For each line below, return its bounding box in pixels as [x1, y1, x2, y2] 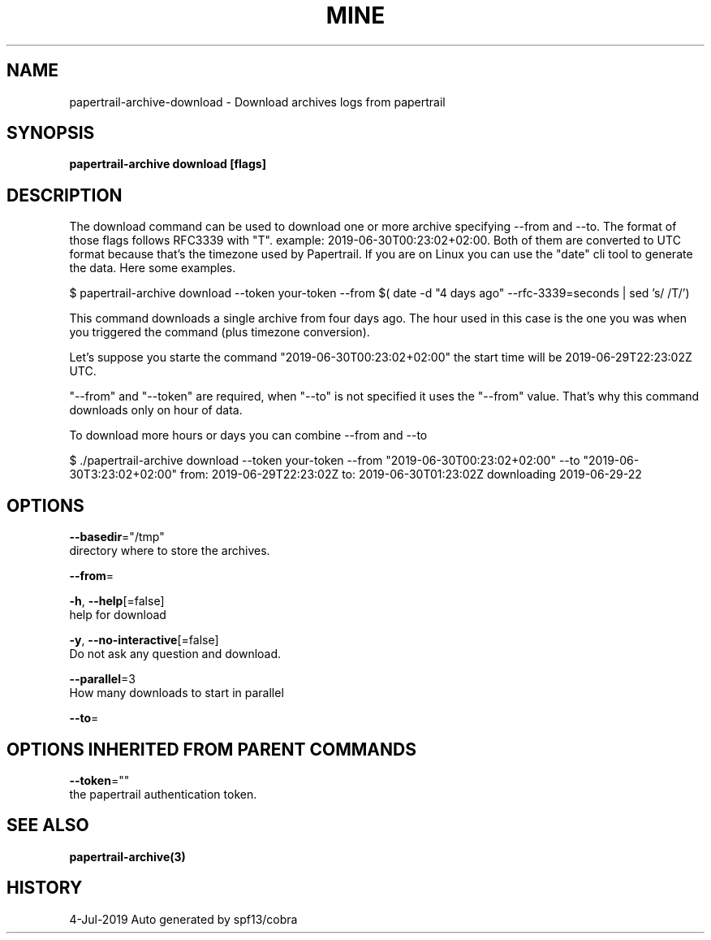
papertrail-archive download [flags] [69, 157, 266, 171]
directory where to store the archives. [69, 544, 270, 558]
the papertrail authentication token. [69, 786, 257, 801]
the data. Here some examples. [69, 261, 236, 275]
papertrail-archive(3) [69, 849, 186, 864]
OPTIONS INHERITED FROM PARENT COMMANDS [6, 739, 416, 760]
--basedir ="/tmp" [69, 530, 165, 544]
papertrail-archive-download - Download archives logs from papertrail [69, 94, 446, 109]
